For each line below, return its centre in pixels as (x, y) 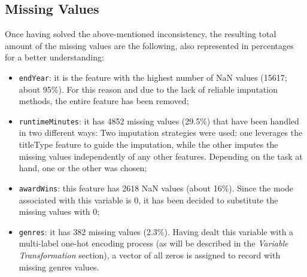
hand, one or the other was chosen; (83, 168)
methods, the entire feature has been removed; (104, 101)
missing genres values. (59, 267)
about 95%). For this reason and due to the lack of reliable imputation (148, 89)
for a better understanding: (54, 57)
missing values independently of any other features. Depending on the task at (161, 156)
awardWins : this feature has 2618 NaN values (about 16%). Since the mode (156, 188)
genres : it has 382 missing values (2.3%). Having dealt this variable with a (156, 231)
